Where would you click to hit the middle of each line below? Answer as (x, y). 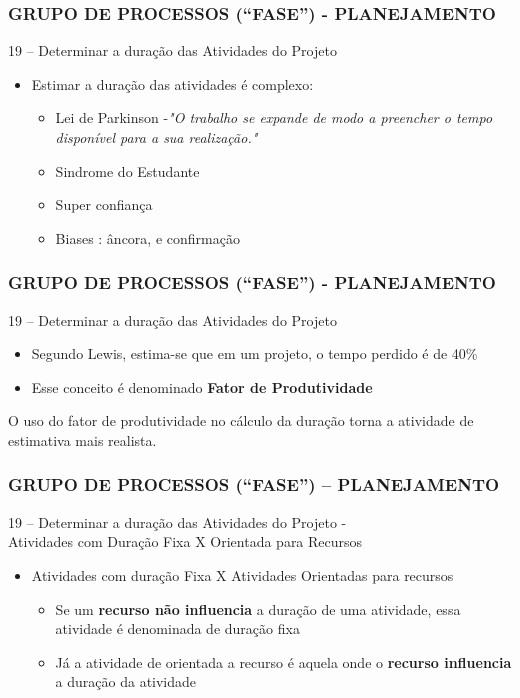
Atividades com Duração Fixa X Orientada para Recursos (185, 541)
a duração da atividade (126, 681)
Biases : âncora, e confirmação (147, 237)
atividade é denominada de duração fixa (177, 628)
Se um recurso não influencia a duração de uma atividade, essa (258, 608)
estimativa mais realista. (82, 439)
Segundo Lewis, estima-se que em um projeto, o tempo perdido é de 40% (254, 353)
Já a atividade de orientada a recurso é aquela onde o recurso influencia (283, 661)
